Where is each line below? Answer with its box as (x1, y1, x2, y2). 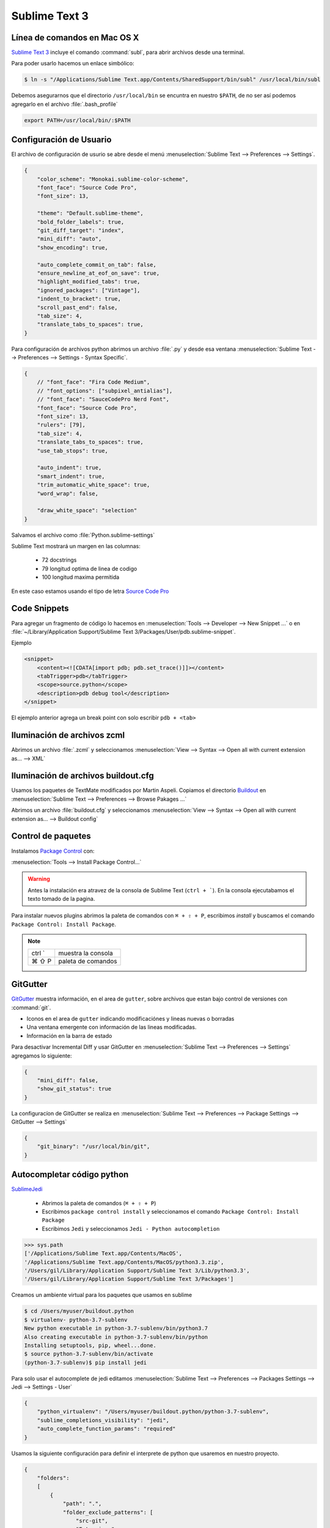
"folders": (37, 1475, 70, 1482)
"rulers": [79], (37, 422, 86, 428)
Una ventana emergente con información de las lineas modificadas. (26, 1024, 197, 1031)
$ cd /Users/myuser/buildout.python (24, 1308, 134, 1315)
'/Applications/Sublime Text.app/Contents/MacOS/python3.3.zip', (24, 1258, 224, 1265)
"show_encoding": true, (37, 244, 108, 251)
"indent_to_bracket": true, (37, 295, 122, 303)
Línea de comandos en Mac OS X (11, 32, 139, 43)
